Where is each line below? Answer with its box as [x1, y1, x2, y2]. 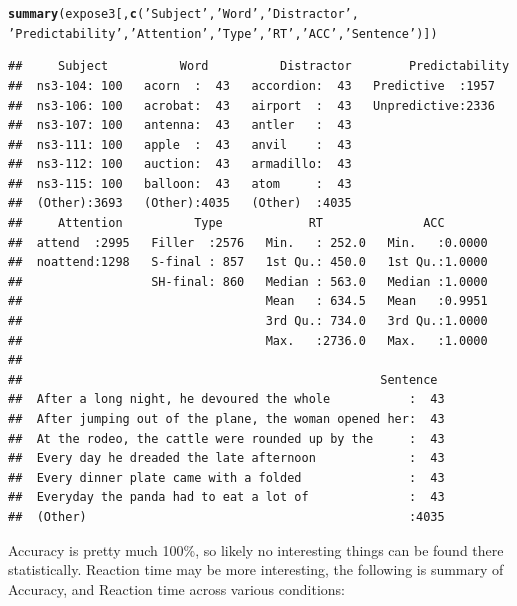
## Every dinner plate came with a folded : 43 [8, 470, 445, 485]
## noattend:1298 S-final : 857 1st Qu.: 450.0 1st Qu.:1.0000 [8, 255, 488, 270]
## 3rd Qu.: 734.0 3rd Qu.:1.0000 [8, 314, 488, 329]
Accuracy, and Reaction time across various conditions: [8, 578, 345, 599]
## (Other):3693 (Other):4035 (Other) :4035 [8, 196, 352, 211]
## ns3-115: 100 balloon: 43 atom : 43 [8, 176, 352, 191]
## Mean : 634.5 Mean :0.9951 [8, 294, 488, 309]
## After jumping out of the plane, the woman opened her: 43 [8, 412, 445, 426]
